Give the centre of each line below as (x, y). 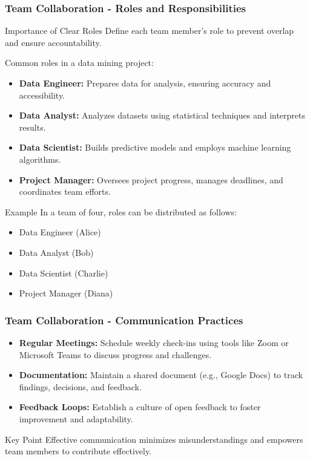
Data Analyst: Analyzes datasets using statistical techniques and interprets (162, 115)
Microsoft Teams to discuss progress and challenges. (115, 354)
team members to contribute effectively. (78, 451)
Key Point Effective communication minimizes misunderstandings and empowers (154, 439)
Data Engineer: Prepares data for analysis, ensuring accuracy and (145, 83)
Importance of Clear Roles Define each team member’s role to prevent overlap (150, 31)
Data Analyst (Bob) (56, 252)
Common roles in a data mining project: (79, 63)
